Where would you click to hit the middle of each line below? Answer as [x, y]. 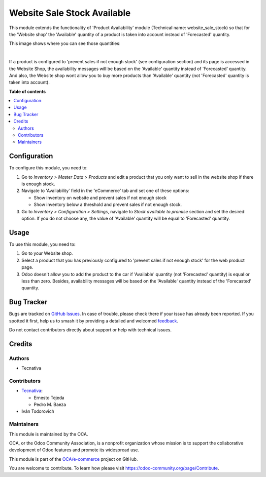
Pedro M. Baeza [50, 404]
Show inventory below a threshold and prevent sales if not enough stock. [108, 204]
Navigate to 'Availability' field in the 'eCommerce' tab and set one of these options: [105, 191]
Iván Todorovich [38, 411]
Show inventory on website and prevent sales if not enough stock [100, 198]
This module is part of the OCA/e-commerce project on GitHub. [73, 459]
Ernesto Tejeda [49, 397]
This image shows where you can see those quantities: [65, 43]
